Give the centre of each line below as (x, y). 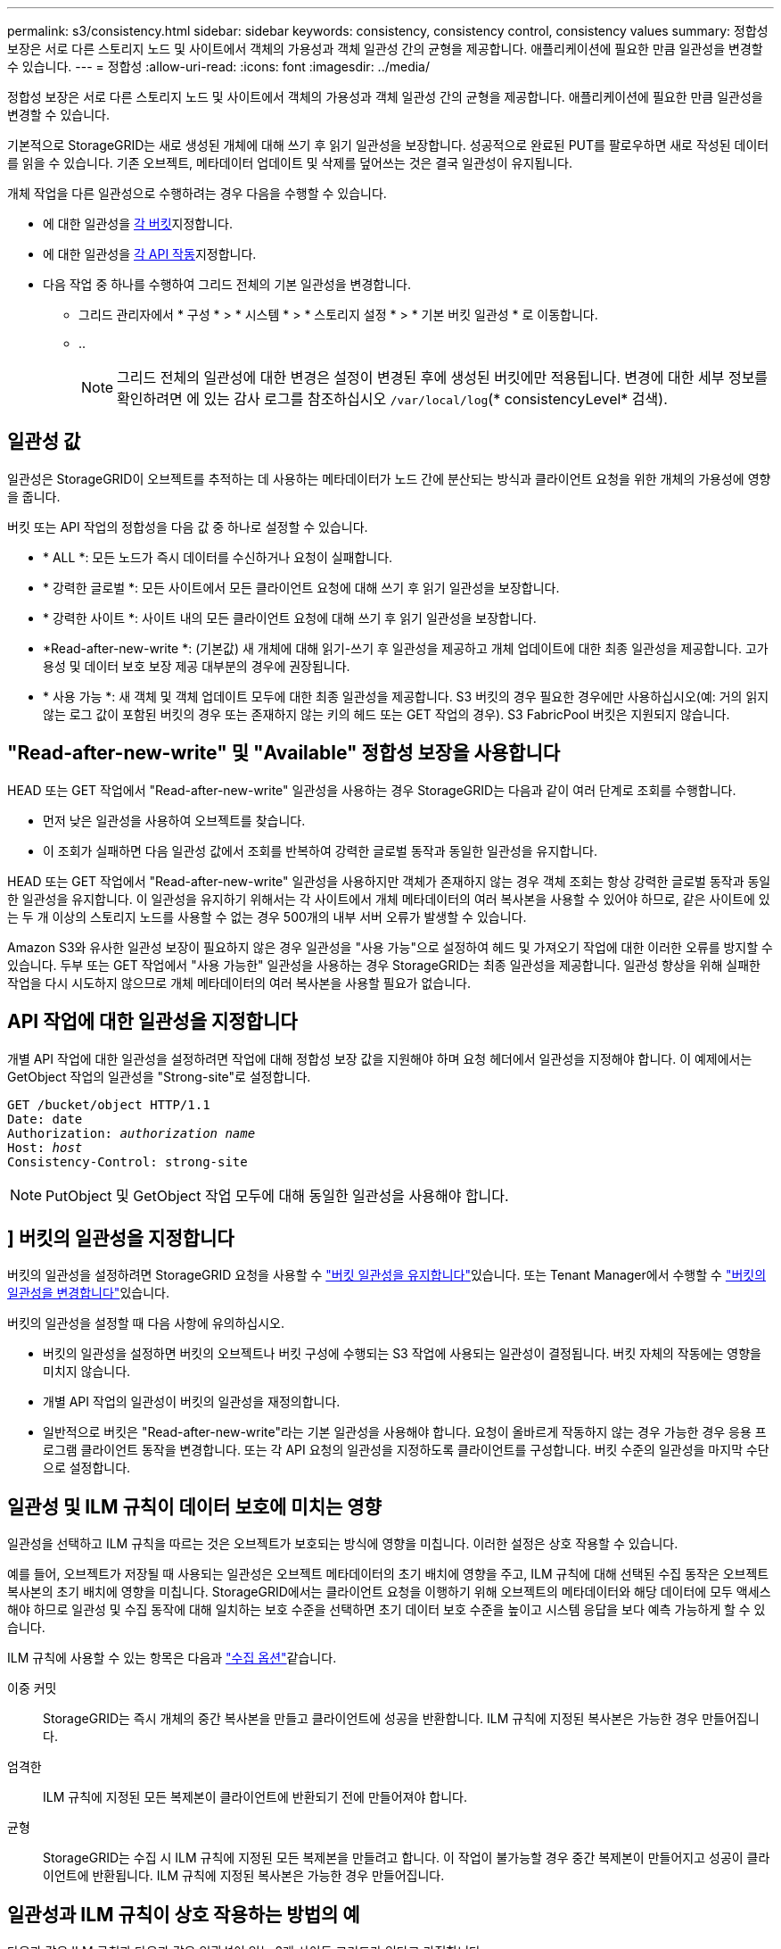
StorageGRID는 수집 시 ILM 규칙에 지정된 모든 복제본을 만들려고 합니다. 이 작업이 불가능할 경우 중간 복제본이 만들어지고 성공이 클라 (407, 1858)
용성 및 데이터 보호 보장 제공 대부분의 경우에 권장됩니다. (197, 666)
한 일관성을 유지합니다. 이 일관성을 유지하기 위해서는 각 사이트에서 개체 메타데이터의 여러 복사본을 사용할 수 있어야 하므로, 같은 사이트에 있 (389, 899)
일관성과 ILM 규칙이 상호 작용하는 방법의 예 (184, 1914)
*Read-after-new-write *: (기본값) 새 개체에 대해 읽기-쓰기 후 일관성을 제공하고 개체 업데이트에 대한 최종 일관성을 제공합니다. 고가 (406, 648)
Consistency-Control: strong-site (127, 1161)
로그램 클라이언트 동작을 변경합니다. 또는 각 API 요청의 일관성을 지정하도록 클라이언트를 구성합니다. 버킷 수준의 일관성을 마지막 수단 (406, 1450)
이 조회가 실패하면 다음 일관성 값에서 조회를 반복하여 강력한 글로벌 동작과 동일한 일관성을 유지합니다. (320, 850)
